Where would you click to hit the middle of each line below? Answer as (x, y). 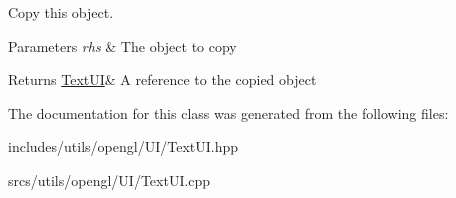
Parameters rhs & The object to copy (122, 45)
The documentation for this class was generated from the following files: (228, 112)
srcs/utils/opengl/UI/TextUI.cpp (109, 179)
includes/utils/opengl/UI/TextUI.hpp (123, 146)
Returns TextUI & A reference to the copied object (162, 79)
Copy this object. (61, 12)
